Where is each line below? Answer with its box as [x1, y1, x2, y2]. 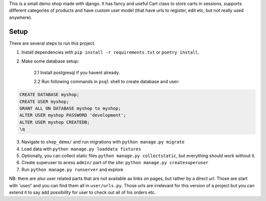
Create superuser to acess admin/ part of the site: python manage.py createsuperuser [21, 160, 209, 166]
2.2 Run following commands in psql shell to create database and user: [33, 79, 180, 85]
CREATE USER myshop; [19, 99, 69, 104]
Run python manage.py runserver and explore [21, 167, 124, 172]
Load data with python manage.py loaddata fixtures [21, 146, 141, 152]
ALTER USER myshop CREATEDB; [19, 119, 90, 125]
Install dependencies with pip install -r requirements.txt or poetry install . [21, 49, 199, 55]
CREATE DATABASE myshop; [19, 92, 80, 98]
